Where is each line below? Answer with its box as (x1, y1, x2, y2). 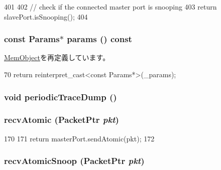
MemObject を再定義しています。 (4, 52, 110, 63)
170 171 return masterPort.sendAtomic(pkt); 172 (4, 133, 155, 143)
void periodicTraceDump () (4, 90, 117, 103)
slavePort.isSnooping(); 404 (4, 11, 88, 22)
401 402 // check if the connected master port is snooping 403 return (4, 2, 217, 12)
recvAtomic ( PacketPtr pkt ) (4, 113, 119, 126)
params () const (67, 33, 132, 45)
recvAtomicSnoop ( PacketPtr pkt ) (4, 154, 145, 167)
